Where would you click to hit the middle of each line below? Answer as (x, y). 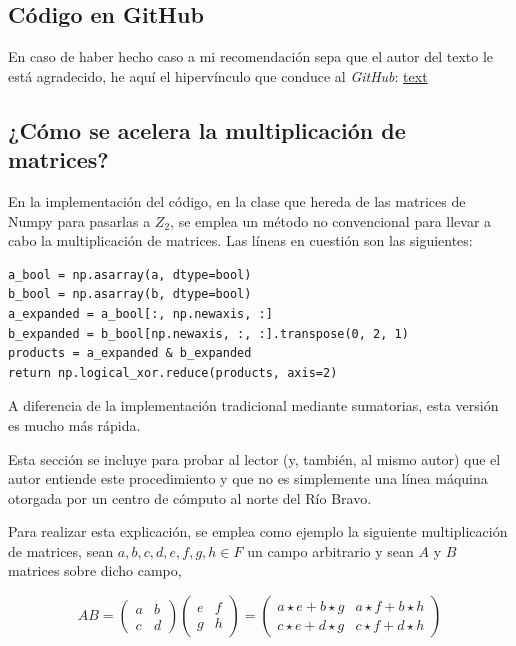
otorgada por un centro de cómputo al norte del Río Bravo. (190, 497)
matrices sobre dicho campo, (95, 570)
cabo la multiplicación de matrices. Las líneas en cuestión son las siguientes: (240, 240)
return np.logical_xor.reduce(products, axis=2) (173, 372)
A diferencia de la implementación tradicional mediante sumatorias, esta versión (253, 405)
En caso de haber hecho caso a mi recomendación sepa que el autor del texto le (251, 56)
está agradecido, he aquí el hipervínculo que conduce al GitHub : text (218, 75)
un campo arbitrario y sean (330, 550)
